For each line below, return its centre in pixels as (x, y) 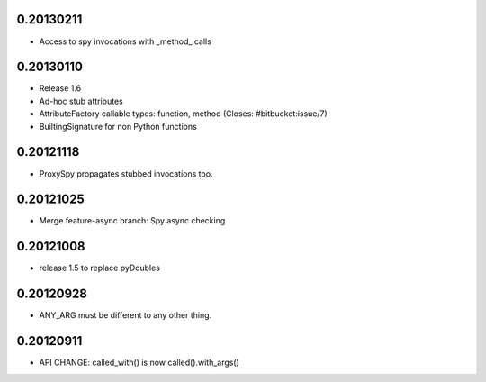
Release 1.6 (60, 88)
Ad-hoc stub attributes (81, 101)
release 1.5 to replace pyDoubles (100, 268)
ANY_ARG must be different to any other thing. (126, 315)
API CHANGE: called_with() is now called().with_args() (139, 363)
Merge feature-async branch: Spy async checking (132, 221)
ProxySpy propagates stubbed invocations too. (126, 173)
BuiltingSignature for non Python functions (118, 126)
